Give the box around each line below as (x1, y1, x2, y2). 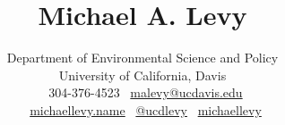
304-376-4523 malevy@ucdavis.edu (48, 83, 243, 102)
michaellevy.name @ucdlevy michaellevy (30, 100, 262, 119)
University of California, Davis (58, 65, 227, 84)
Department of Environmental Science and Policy (6, 48, 279, 67)
